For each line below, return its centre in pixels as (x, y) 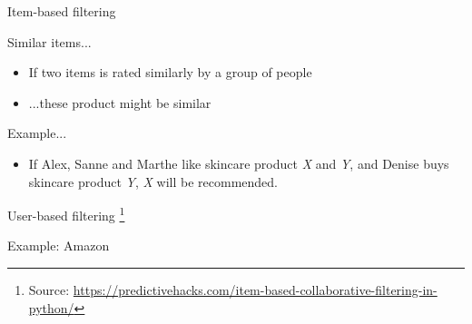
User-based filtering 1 (66, 214)
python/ (51, 307)
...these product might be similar (120, 102)
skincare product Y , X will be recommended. (153, 181)
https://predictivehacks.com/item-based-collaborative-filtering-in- (255, 290)
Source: (49, 290)
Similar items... (49, 41)
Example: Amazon (59, 245)
